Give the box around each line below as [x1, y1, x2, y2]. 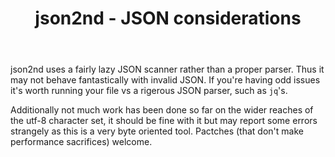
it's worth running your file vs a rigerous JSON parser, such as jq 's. [10, 85, 288, 97]
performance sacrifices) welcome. [10, 136, 153, 148]
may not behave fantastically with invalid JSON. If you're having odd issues [10, 74, 321, 86]
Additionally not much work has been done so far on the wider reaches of [10, 104, 314, 116]
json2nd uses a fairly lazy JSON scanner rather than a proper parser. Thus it [10, 63, 325, 76]
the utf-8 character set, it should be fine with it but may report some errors [10, 115, 318, 127]
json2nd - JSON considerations [34, 7, 302, 30]
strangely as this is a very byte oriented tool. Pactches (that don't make [10, 125, 304, 137]
